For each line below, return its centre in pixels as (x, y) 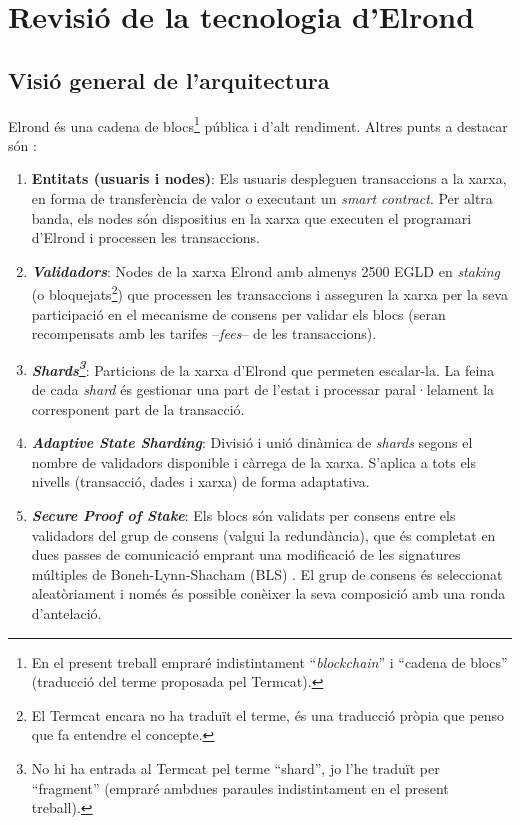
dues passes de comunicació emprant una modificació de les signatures (246, 554)
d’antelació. (66, 613)
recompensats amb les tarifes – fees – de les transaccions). (204, 333)
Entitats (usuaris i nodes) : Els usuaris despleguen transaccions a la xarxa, (269, 178)
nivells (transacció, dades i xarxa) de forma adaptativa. (200, 481)
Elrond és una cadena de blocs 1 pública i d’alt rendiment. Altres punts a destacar (258, 124)
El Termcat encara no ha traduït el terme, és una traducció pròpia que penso (268, 714)
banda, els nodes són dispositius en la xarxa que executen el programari (251, 217)
